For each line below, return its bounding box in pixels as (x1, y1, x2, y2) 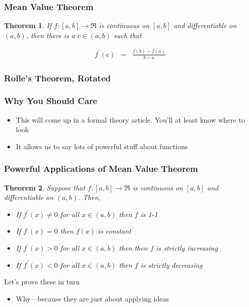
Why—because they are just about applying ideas (16, 293, 169, 303)
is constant (98, 226, 131, 236)
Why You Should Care (4, 94, 98, 107)
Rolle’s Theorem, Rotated (4, 71, 111, 84)
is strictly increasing (156, 243, 218, 253)
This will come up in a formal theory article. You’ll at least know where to (16, 114, 245, 125)
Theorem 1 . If (4, 20, 52, 31)
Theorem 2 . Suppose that (4, 182, 85, 192)
